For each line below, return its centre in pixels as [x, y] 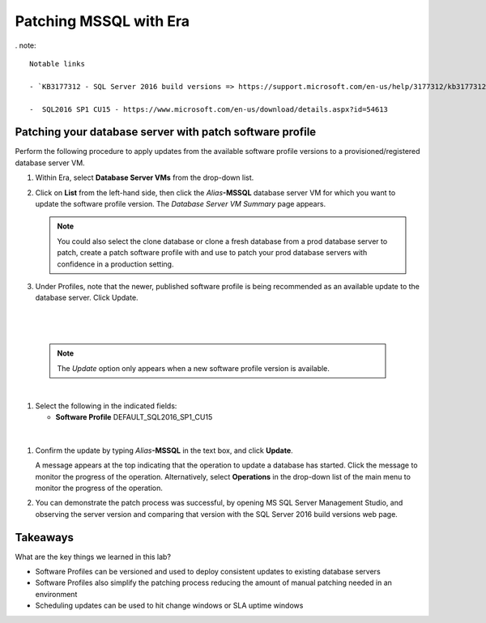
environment [56, 594]
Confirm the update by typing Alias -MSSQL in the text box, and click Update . [164, 450]
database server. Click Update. [87, 298]
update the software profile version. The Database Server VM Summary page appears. [181, 203]
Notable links [57, 64]
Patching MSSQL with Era [102, 21]
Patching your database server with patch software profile [166, 132]
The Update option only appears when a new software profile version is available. [193, 368]
